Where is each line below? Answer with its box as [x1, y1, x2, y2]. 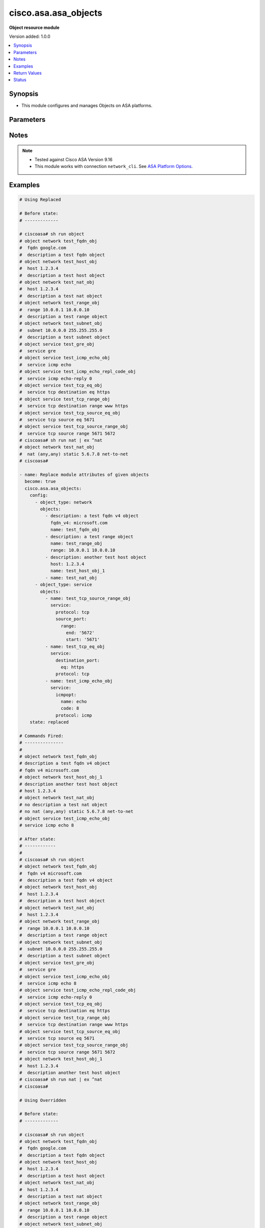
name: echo [60, 698, 87, 704]
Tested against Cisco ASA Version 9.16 [34, 157, 113, 162]
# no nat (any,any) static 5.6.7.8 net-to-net [19, 809, 133, 814]
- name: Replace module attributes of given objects [19, 472, 149, 477]
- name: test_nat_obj [45, 575, 98, 581]
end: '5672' [66, 630, 95, 636]
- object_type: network [35, 499, 92, 505]
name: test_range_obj [50, 540, 103, 546]
